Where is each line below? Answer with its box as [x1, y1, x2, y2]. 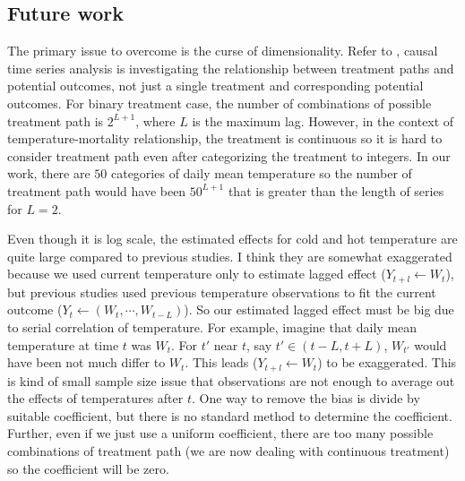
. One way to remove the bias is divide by [191, 389, 420, 408]
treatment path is [7, 111, 104, 130]
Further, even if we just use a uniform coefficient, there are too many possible [7, 424, 434, 442]
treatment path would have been [7, 181, 186, 200]
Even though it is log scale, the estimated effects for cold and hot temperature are [7, 229, 458, 248]
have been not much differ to [7, 353, 166, 372]
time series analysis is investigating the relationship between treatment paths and [7, 58, 454, 77]
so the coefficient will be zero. [7, 459, 169, 477]
